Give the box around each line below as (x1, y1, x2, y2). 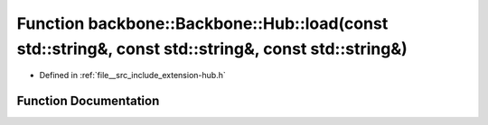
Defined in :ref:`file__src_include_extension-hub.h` (39, 70, 226, 81)
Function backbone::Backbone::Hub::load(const (16, 13, 389, 33)
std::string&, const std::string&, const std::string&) (16, 39, 408, 58)
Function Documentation (16, 94, 160, 109)
